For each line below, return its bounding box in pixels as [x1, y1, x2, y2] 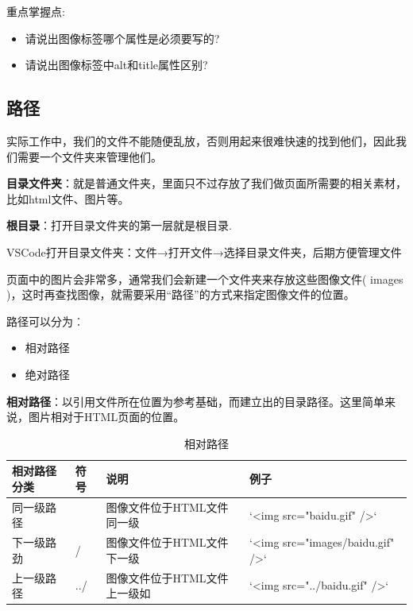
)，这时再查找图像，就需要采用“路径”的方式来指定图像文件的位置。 [6, 286, 355, 303]
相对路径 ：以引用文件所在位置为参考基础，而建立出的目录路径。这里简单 [6, 393, 384, 409]
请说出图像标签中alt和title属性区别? [25, 56, 208, 73]
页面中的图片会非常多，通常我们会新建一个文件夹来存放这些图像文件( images [6, 270, 403, 287]
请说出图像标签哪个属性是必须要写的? [25, 29, 220, 46]
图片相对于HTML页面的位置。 [28, 408, 185, 425]
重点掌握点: [6, 3, 65, 19]
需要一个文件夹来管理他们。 [17, 148, 162, 164]
